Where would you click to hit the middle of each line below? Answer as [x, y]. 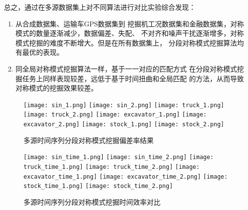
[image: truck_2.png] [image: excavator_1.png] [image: [115, 115]
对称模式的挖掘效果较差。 [56, 88]
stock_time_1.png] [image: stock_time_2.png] [98, 186]
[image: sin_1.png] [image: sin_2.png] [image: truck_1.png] [124, 105]
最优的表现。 [43, 52]
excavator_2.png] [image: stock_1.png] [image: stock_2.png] [124, 125]
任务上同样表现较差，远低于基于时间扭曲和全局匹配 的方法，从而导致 [133, 78]
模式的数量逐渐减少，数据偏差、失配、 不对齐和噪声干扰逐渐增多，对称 [130, 33]
